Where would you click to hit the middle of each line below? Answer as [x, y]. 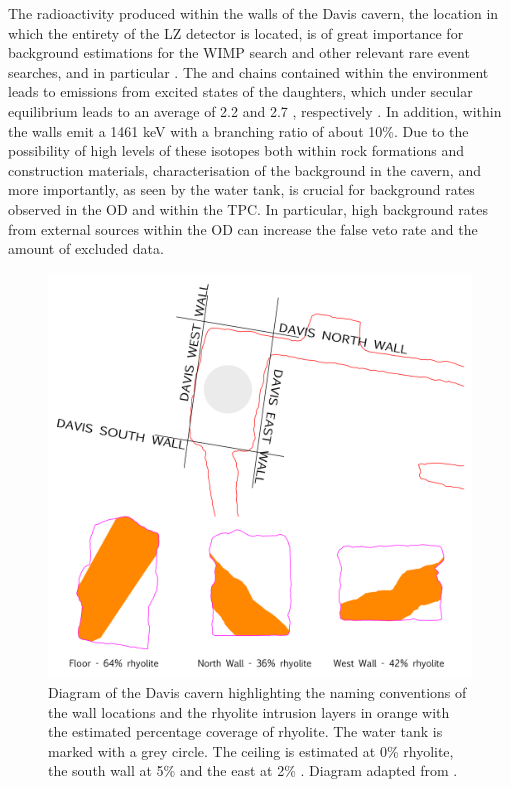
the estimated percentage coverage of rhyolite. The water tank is [245, 731]
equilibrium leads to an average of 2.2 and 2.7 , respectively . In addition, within [255, 110]
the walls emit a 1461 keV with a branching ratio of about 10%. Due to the [238, 130]
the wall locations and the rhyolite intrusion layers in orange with [249, 711]
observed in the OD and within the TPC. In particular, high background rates [248, 208]
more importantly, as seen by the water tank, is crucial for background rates [241, 189]
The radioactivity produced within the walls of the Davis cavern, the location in [253, 13]
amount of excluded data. [86, 248]
